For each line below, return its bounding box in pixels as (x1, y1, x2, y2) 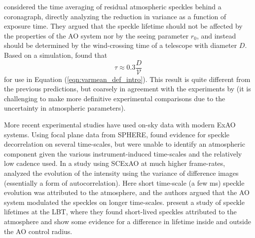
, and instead (196, 30, 236, 40)
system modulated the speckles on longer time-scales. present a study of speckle (4, 197, 245, 207)
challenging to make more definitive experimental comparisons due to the (4, 93, 225, 103)
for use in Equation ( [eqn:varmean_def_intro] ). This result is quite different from (4, 74, 251, 84)
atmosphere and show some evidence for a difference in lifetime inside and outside (4, 216, 251, 226)
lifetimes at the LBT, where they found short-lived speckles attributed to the (4, 206, 237, 217)
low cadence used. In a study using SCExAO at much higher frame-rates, (4, 158, 225, 168)
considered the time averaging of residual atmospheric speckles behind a (4, 1, 221, 11)
